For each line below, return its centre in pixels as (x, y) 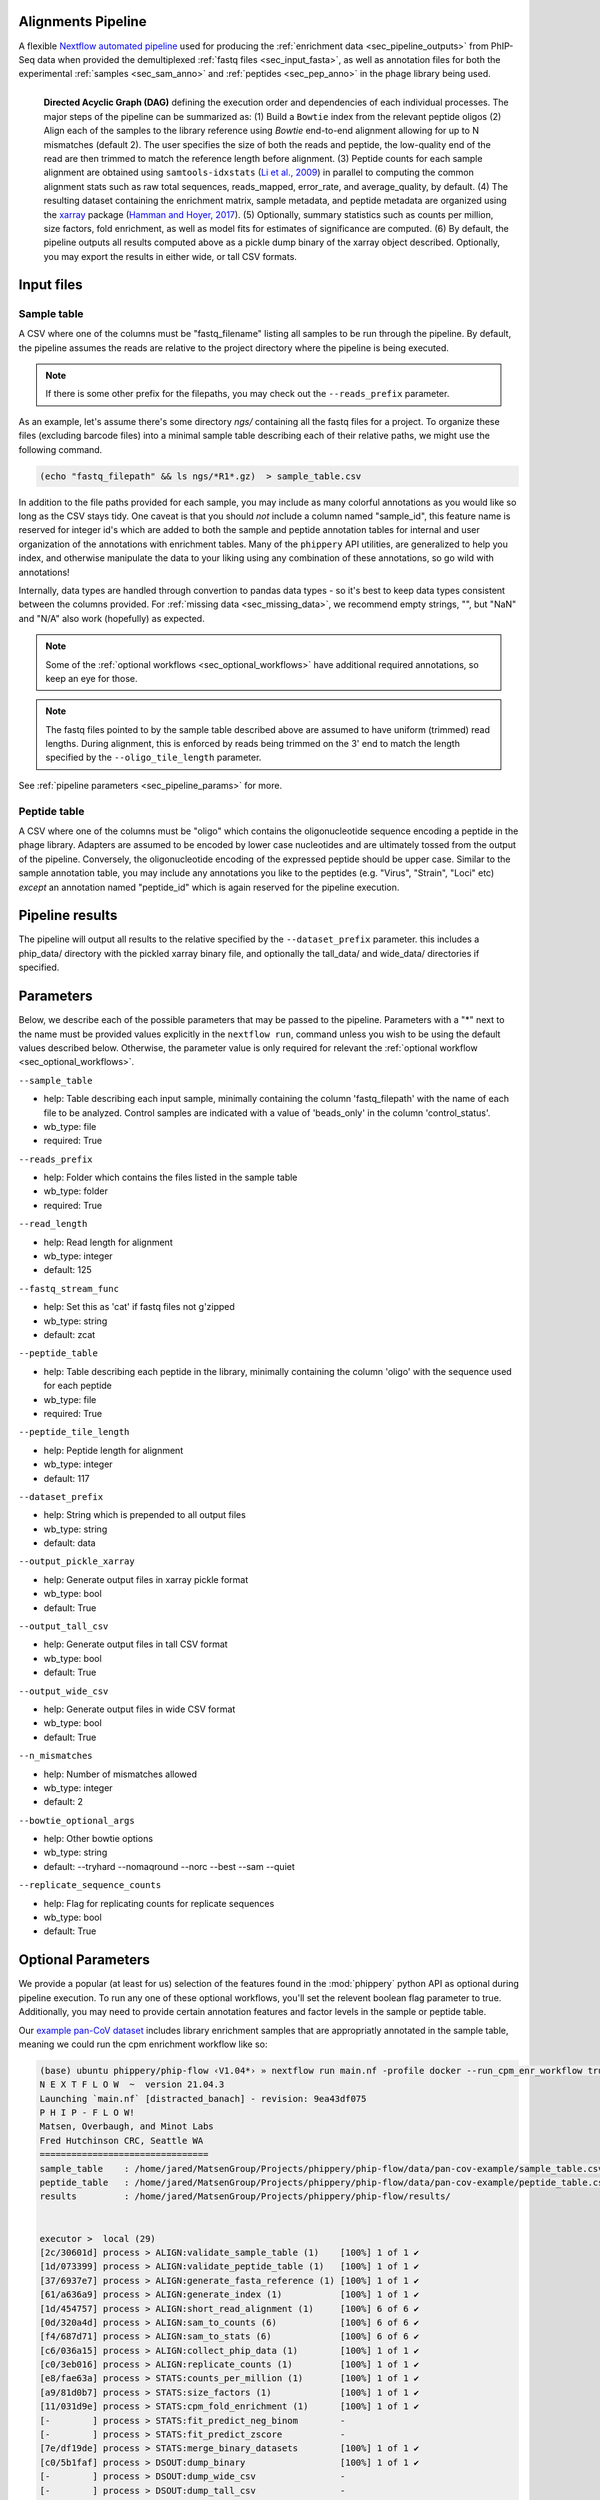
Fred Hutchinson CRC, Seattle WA (121, 2140)
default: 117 (66, 1478)
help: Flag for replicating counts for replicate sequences (159, 1903)
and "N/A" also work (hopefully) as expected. (111, 618)
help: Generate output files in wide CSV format (139, 1709)
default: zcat (69, 1334)
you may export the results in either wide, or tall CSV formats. (170, 256)
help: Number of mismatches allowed (120, 1774)
